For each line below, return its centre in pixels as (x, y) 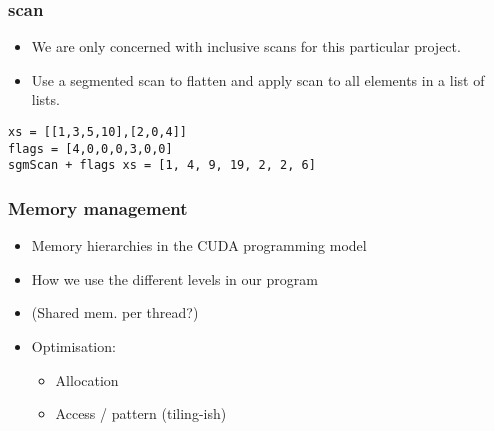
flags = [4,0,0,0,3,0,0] (90, 148)
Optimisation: (73, 345)
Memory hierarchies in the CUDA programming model (199, 245)
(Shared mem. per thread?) (115, 312)
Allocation (87, 379)
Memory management (98, 207)
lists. (45, 99)
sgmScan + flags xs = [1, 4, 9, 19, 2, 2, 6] (162, 165)
